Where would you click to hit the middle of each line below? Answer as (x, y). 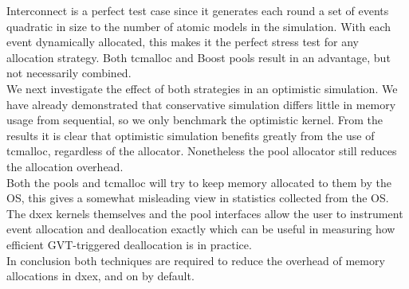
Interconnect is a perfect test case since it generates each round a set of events (198, 10)
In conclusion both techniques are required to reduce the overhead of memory (196, 260)
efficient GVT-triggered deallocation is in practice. (129, 244)
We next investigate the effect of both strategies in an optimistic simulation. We (202, 88)
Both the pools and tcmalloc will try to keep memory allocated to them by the (199, 182)
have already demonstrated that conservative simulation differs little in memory (201, 104)
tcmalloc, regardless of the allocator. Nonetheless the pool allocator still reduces (202, 151)
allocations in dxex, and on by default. (100, 276)
